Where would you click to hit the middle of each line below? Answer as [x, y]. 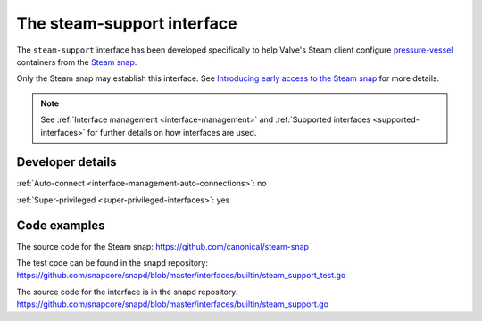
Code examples [61, 225]
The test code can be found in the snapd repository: [112, 263]
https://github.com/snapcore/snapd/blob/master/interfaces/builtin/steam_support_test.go [181, 276]
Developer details [66, 162]
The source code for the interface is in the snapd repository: [127, 292]
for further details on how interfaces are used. [172, 132]
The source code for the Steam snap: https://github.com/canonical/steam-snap [163, 246]
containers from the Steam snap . [77, 62]
